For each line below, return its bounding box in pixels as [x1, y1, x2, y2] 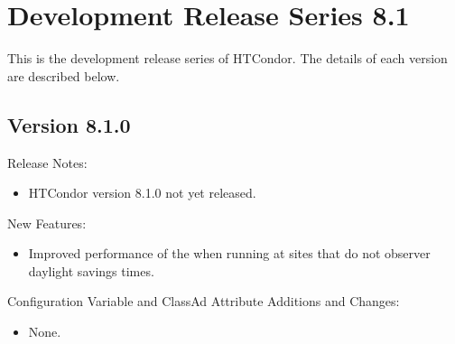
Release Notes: [7, 153, 88, 172]
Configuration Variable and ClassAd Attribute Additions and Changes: [7, 292, 400, 311]
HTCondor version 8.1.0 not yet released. [28, 183, 256, 202]
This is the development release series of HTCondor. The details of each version [7, 49, 448, 68]
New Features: [7, 213, 87, 232]
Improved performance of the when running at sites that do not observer [28, 244, 431, 263]
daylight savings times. [28, 261, 154, 280]
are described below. [7, 66, 120, 85]
